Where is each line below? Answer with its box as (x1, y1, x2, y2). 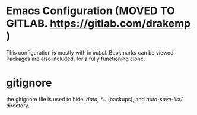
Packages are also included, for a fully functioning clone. (6, 55, 145, 62)
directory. (6, 102, 30, 109)
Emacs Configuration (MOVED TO (6, 4, 175, 18)
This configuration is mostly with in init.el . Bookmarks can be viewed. (6, 49, 176, 56)
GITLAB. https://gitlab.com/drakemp (6, 17, 191, 30)
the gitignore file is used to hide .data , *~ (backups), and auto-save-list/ (6, 95, 183, 103)
